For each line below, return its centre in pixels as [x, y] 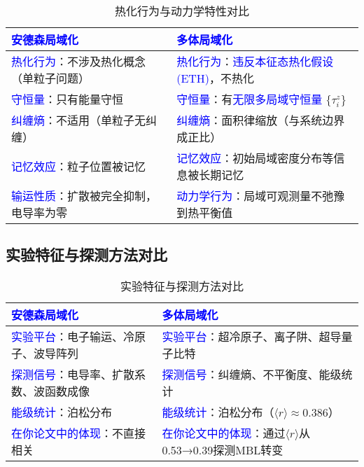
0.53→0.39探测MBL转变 [223, 450]
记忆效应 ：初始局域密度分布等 [255, 158]
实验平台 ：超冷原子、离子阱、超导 [252, 337]
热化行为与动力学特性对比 [182, 11]
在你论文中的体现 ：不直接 [79, 433]
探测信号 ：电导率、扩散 [73, 375]
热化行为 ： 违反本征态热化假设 [255, 61]
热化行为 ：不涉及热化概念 [79, 61]
